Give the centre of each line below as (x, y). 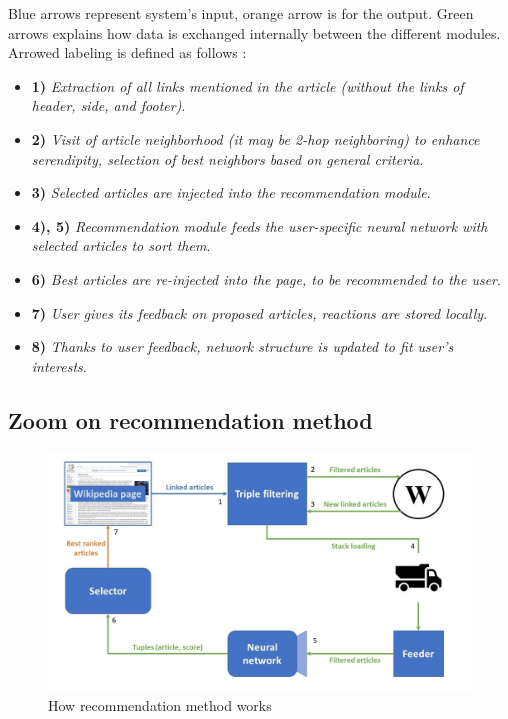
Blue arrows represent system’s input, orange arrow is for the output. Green (241, 13)
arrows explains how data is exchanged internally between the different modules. (254, 32)
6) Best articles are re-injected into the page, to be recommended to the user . (266, 278)
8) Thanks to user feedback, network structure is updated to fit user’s (242, 346)
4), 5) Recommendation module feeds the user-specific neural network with (259, 225)
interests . (59, 365)
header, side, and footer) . (108, 105)
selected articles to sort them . (121, 245)
